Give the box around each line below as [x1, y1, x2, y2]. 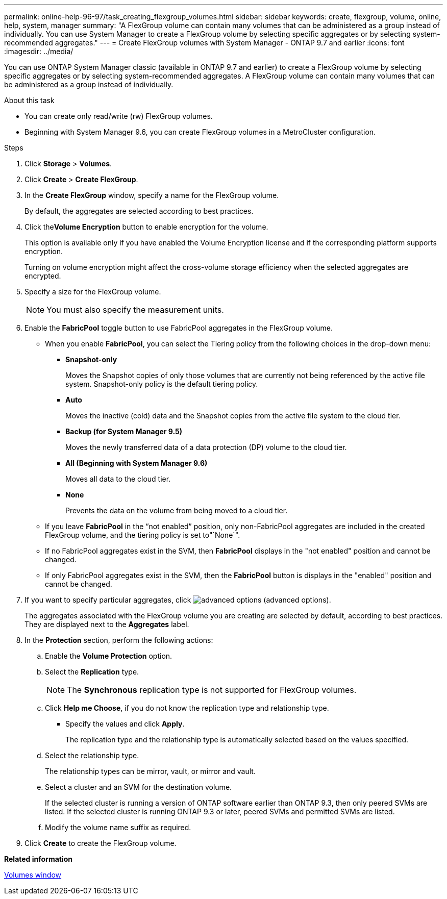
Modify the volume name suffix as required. [45, 823, 191, 832]
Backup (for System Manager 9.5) [65, 427, 183, 436]
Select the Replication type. [45, 667, 139, 676]
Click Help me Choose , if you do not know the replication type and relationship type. [45, 704, 329, 712]
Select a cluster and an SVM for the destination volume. [45, 783, 232, 791]
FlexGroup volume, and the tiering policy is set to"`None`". [45, 531, 240, 539]
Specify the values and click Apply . [65, 719, 185, 728]
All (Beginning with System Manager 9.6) [65, 459, 208, 467]
